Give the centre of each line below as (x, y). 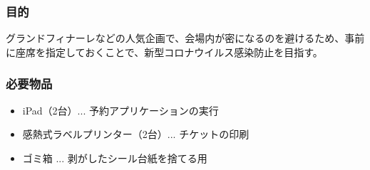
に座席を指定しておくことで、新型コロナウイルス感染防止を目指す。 (164, 52)
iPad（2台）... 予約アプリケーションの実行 (120, 110)
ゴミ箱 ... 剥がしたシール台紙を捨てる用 (115, 158)
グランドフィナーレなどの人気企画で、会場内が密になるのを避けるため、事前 (185, 38)
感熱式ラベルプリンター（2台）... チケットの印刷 (136, 134)
